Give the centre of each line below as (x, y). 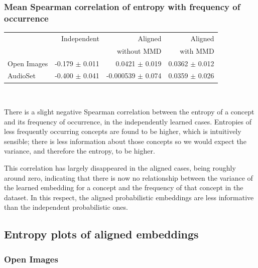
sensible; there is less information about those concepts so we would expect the (125, 141)
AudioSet (22, 76)
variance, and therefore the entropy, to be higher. (80, 151)
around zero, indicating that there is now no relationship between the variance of (128, 177)
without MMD (139, 50)
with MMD (197, 50)
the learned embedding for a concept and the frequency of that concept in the (124, 187)
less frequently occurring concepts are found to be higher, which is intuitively (123, 131)
